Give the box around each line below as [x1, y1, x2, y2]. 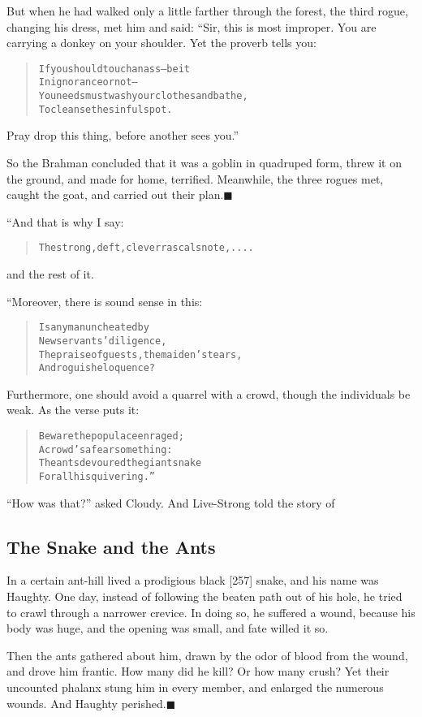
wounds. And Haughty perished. [6, 694, 166, 711]
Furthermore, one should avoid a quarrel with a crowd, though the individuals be [6, 385, 411, 402]
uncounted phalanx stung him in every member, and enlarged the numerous [6, 679, 384, 696]
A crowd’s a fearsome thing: [38, 443, 173, 456]
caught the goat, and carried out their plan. [6, 186, 224, 203]
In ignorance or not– [38, 76, 138, 89]
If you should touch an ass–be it [38, 63, 190, 75]
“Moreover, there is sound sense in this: [6, 292, 203, 309]
